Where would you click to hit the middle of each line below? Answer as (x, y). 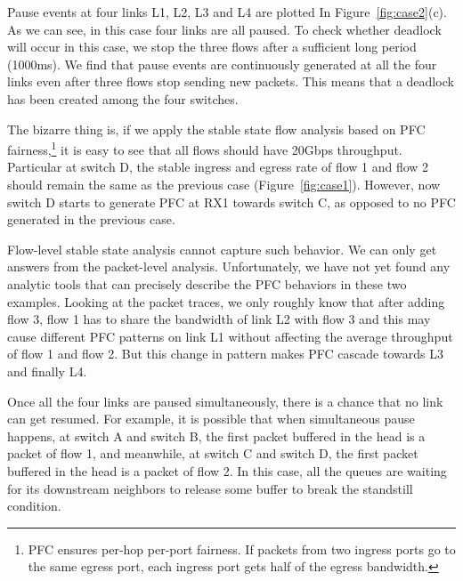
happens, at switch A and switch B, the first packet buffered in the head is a (216, 436)
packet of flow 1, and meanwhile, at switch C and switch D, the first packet (213, 453)
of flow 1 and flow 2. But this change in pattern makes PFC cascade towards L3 (225, 354)
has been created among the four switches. (123, 98)
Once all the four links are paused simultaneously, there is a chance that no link (225, 401)
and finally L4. (47, 371)
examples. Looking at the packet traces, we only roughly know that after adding (226, 301)
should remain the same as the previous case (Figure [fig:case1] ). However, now (224, 184)
